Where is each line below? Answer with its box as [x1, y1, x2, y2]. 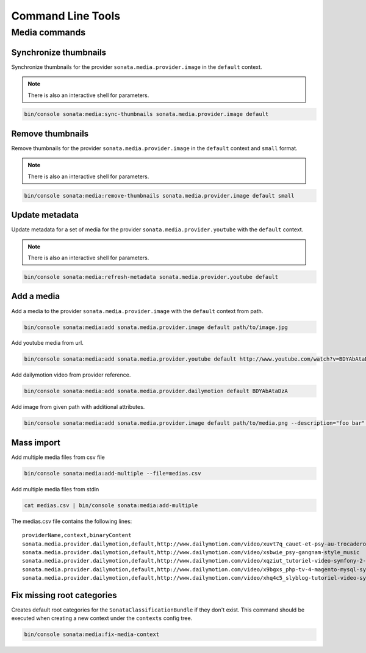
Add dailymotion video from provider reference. [11, 371, 131, 378]
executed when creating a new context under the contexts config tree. [11, 615, 193, 622]
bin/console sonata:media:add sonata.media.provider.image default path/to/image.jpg [24, 323, 288, 331]
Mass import [11, 437, 60, 448]
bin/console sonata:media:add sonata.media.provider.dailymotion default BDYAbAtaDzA [24, 388, 288, 395]
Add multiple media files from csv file [11, 453, 105, 461]
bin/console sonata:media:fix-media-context [24, 631, 160, 638]
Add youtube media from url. [11, 339, 84, 347]
